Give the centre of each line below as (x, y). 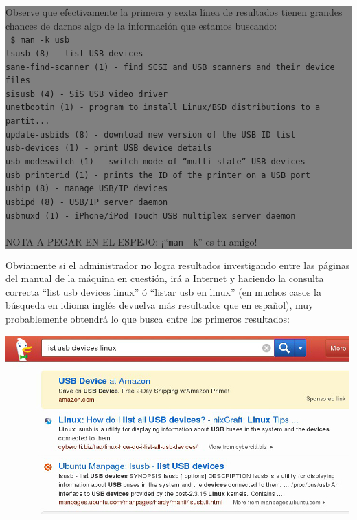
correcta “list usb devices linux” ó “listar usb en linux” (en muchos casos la (163, 291)
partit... (28, 121)
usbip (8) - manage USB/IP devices (87, 189)
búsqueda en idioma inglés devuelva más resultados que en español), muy (160, 305)
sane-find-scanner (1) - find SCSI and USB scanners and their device (170, 67)
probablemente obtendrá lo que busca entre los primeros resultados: (148, 318)
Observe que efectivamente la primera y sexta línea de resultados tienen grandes (174, 12)
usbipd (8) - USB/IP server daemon (87, 203)
